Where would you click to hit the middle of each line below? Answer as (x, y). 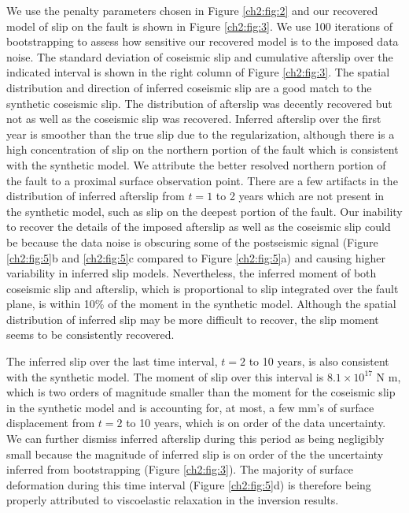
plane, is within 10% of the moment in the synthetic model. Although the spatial (201, 304)
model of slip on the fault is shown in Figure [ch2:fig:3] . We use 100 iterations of (200, 26)
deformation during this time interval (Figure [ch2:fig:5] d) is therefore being (189, 484)
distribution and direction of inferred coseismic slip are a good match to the (189, 87)
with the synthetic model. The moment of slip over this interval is (165, 376)
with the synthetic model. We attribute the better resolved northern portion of (196, 164)
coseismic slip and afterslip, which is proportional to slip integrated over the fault (203, 288)
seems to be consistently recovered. (90, 335)
